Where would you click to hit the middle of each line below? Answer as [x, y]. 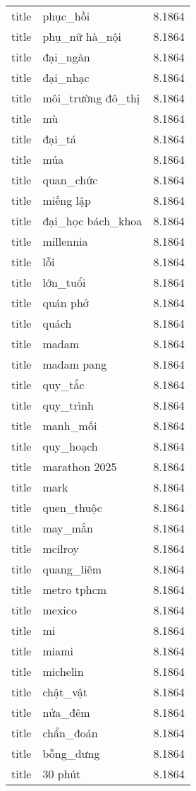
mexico [60, 610]
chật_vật [65, 692]
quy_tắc [63, 385]
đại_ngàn [66, 57]
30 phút [62, 774]
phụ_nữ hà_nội [82, 36]
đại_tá [60, 139]
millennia [65, 241]
